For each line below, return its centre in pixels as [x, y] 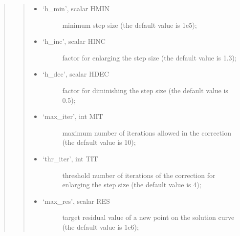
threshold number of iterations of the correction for [139, 175]
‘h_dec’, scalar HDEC [76, 74]
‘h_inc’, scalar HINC [74, 41]
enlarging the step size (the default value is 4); [132, 185]
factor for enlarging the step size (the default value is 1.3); [149, 57]
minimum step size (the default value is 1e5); [130, 25]
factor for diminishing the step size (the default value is [145, 90]
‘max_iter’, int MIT [73, 116]
